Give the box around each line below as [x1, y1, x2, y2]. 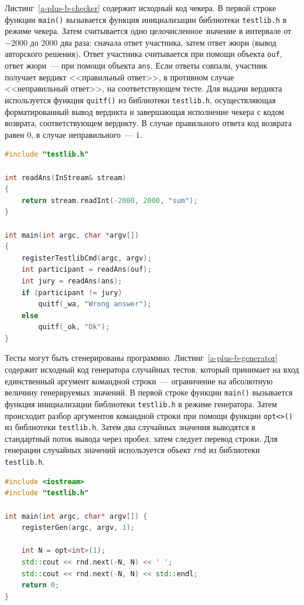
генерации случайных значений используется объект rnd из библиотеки [5, 444, 260, 456]
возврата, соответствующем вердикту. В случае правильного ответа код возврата [5, 117, 292, 129]
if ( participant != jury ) [21, 288, 122, 297]
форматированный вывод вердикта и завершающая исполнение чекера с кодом [5, 105, 284, 117]
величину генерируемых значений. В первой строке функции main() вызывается [5, 386, 293, 398]
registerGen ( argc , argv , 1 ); [21, 523, 135, 532]
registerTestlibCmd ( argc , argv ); [21, 254, 152, 262]
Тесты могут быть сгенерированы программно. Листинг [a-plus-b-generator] [5, 351, 278, 364]
